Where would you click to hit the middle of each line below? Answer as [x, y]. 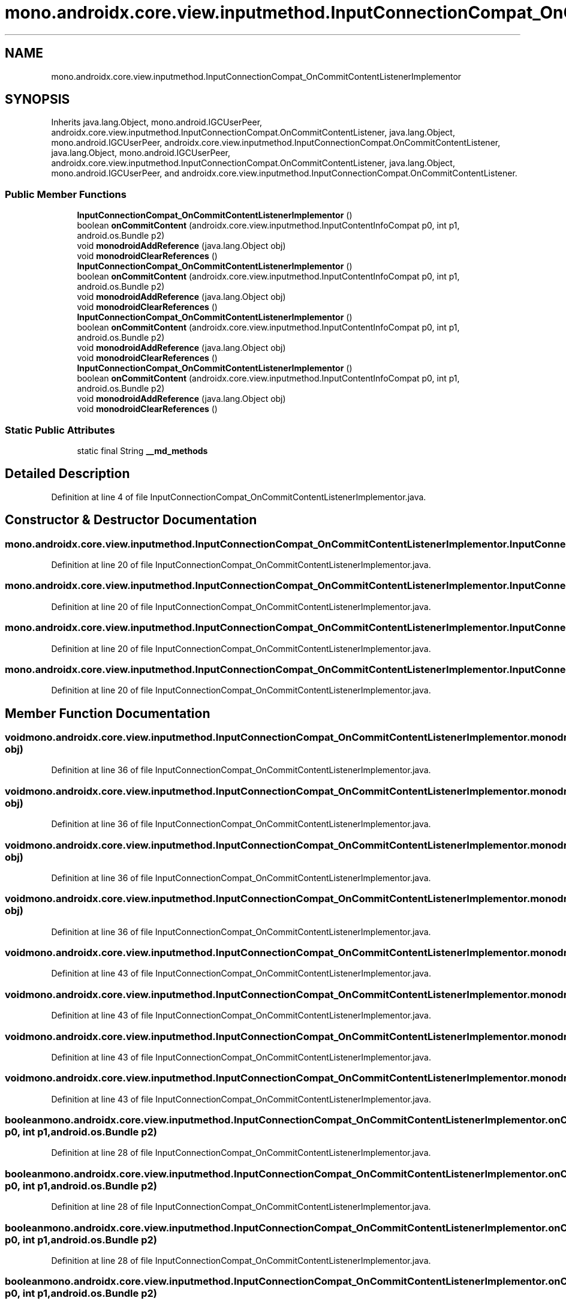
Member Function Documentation [108, 713]
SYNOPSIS [37, 100]
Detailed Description [67, 474]
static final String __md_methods [142, 450]
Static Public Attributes [60, 430]
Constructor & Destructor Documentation [131, 520]
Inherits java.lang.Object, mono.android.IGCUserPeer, [157, 122]
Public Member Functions [66, 194]
